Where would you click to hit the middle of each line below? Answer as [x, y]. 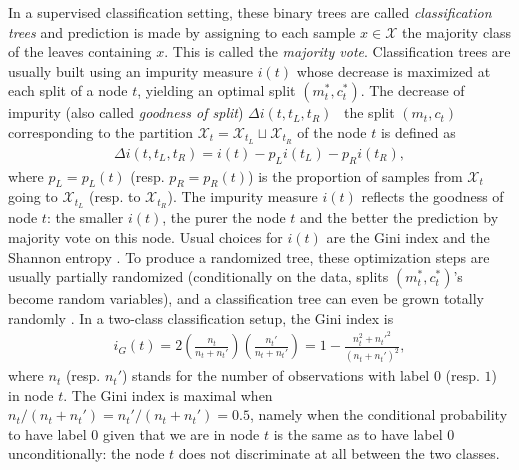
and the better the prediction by [399, 217]
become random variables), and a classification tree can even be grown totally [246, 298]
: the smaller [85, 217]
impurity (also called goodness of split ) [126, 112]
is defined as [418, 131]
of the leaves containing [80, 51]
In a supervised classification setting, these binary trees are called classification [250, 12]
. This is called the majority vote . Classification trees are [337, 51]
